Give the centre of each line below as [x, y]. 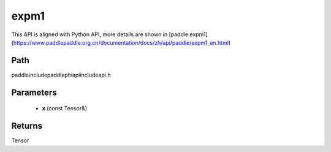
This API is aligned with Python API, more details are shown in [89, 34]
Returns [27, 126]
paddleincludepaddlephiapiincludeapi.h [61, 75]
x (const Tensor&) [65, 108]
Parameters [34, 92]
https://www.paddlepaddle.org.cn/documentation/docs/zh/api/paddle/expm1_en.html [121, 42]
